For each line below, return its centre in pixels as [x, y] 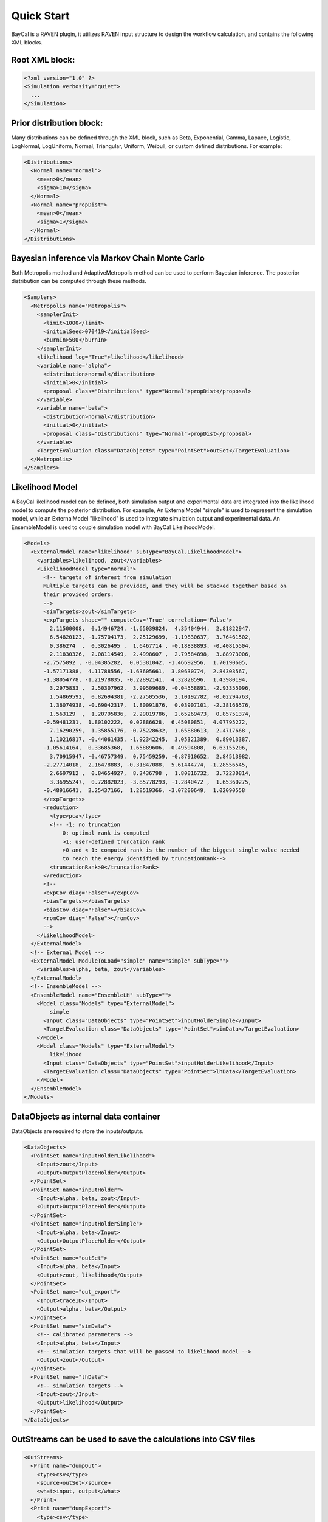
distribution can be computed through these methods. [79, 281]
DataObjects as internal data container [86, 1116]
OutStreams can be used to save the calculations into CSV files [133, 1439]
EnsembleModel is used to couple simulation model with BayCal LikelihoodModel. [113, 527]
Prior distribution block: [57, 123]
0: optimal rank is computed [106, 833]
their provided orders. [79, 594]
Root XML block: [43, 60]
